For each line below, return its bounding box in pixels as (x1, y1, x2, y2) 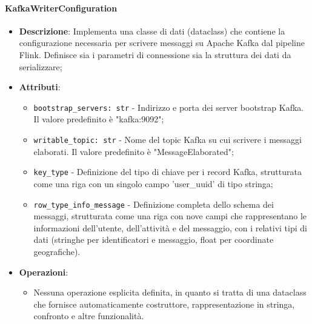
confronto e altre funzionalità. (33, 309, 144, 322)
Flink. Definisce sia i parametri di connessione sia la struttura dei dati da (19, 48, 291, 61)
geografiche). (33, 245, 81, 257)
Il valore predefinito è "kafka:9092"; (33, 113, 164, 125)
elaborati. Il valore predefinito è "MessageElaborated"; (33, 145, 234, 157)
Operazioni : (19, 265, 68, 278)
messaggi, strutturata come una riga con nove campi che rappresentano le (33, 210, 307, 222)
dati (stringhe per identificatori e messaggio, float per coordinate (33, 233, 274, 246)
